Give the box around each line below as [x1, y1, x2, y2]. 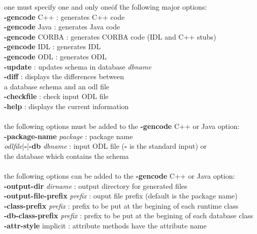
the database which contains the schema [4, 150, 129, 161]
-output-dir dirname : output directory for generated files [4, 180, 187, 191]
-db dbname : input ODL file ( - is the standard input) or [28, 141, 207, 151]
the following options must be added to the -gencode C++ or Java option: [4, 121, 240, 131]
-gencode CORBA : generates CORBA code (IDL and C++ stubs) [4, 31, 216, 42]
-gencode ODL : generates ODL [4, 51, 107, 61]
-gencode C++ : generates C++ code [4, 11, 125, 22]
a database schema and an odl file [4, 81, 110, 91]
